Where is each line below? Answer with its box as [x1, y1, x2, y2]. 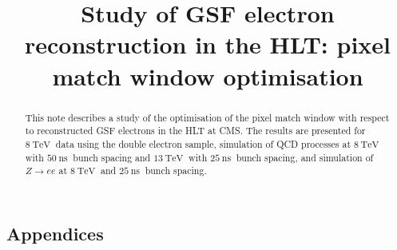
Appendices [6, 220, 104, 245]
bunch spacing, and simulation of [236, 150, 374, 164]
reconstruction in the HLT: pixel [24, 28, 391, 61]
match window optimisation [52, 59, 363, 92]
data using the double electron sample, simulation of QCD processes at [55, 137, 351, 150]
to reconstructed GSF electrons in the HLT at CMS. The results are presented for [25, 124, 366, 137]
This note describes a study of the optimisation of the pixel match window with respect [25, 110, 390, 124]
